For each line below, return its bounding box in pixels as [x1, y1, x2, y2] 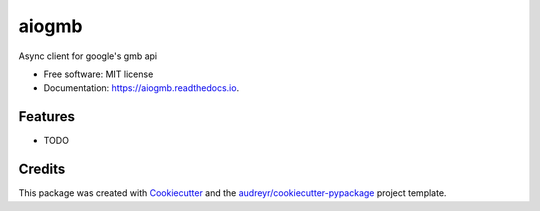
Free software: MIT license [43, 68, 154, 80]
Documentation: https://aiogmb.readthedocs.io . [43, 82, 240, 94]
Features [18, 108, 75, 125]
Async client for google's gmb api [18, 50, 158, 62]
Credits [18, 161, 66, 178]
